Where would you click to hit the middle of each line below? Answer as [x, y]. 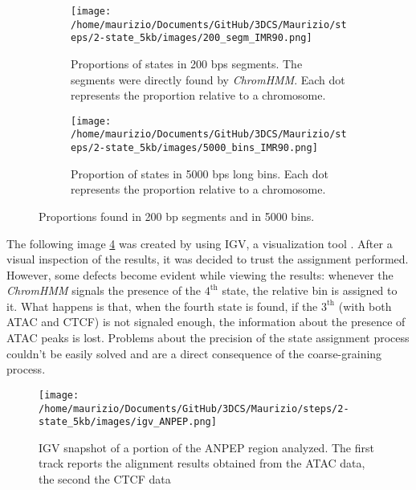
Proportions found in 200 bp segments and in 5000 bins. [177, 216]
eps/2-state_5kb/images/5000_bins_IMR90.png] [194, 148]
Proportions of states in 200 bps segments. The [187, 63]
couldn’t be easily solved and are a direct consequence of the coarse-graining [194, 353]
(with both [365, 306]
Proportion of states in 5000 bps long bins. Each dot [200, 173]
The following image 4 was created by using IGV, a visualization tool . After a [200, 243]
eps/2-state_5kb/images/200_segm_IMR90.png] [192, 38]
